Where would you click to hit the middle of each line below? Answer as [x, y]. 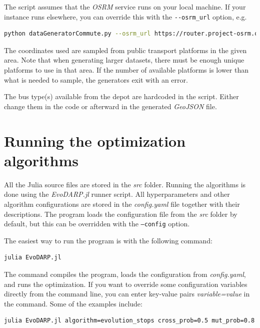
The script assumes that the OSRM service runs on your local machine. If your [125, 7]
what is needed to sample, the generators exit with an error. [96, 79]
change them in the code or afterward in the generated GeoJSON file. [110, 106]
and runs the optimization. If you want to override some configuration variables [126, 284]
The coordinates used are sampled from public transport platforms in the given [125, 50]
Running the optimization [95, 140]
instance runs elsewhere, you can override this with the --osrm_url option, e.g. [125, 16]
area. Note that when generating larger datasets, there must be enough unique [124, 60]
